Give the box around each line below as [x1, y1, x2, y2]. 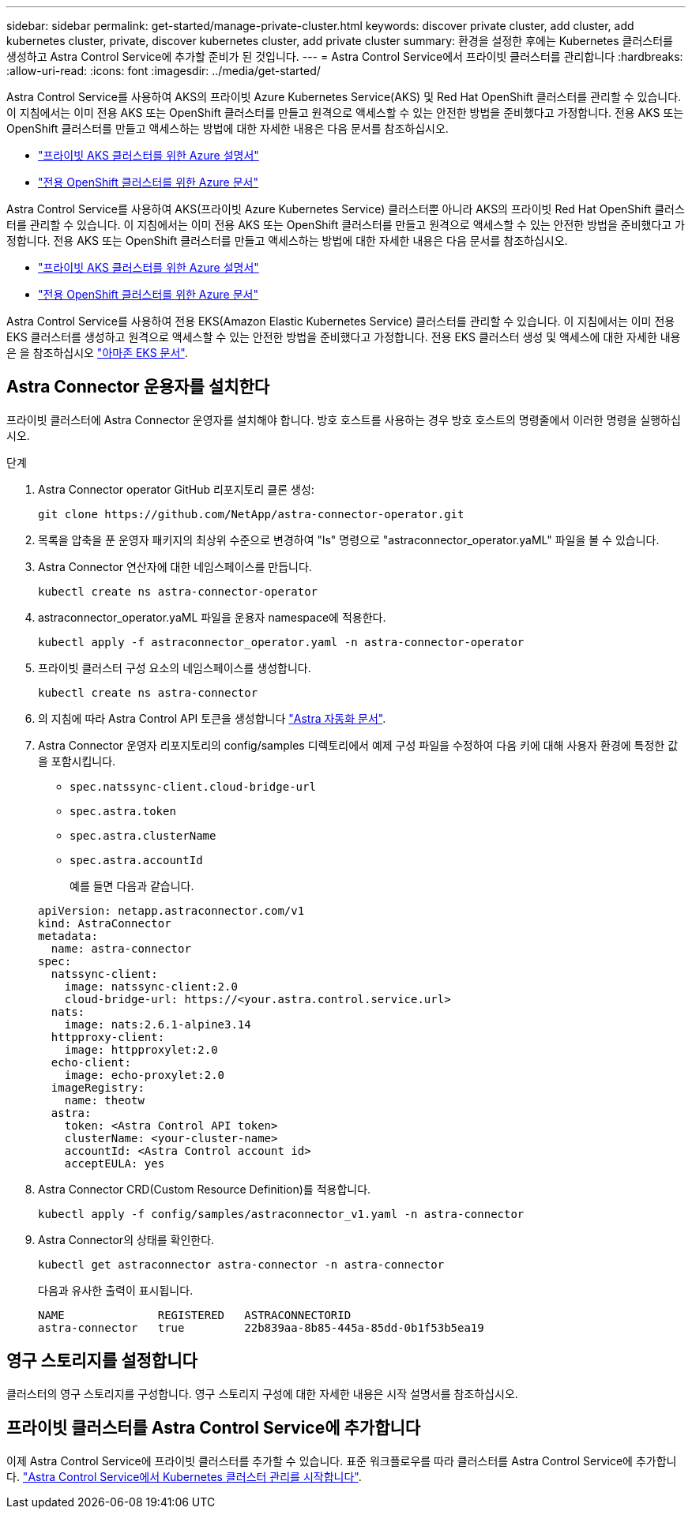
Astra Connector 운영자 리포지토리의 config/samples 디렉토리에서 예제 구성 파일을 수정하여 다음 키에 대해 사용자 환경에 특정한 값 [38, 738, 679, 752]
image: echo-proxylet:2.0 [64, 1068, 225, 1081]
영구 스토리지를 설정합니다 [6, 1351, 197, 1371]
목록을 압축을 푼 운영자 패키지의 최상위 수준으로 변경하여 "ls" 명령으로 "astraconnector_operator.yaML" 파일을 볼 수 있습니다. [38, 532, 660, 547]
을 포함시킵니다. [38, 754, 116, 768]
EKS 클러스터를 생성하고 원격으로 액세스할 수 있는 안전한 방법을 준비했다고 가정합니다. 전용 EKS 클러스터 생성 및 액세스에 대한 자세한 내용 [6, 330, 681, 344]
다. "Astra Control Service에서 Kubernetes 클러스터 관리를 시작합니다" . [6, 1469, 362, 1483]
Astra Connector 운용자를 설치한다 [6, 377, 270, 397]
